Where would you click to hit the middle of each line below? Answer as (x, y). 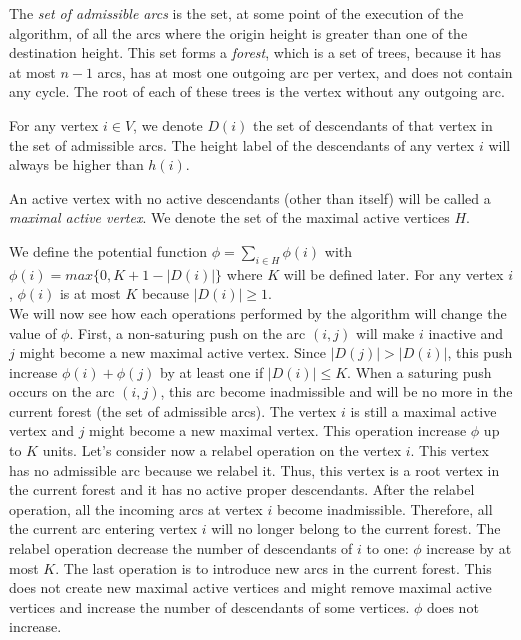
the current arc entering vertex (103, 528)
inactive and (466, 332)
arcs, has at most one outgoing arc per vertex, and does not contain (305, 71)
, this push (480, 352)
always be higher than (76, 164)
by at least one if (212, 371)
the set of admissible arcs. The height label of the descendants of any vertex (242, 144)
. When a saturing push (419, 371)
